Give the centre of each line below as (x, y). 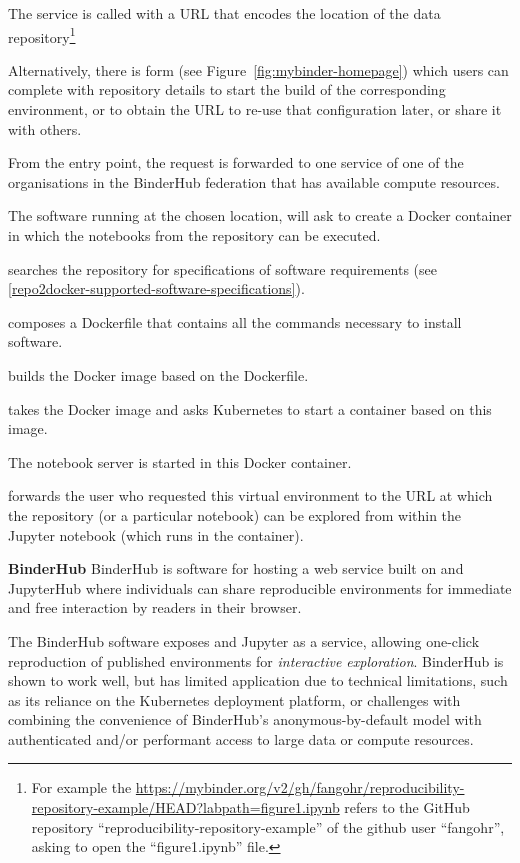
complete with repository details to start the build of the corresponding (227, 89)
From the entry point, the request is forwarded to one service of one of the (236, 162)
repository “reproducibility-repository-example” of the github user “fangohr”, (268, 826)
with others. (45, 128)
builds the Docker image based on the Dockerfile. (158, 374)
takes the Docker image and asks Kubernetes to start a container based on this (250, 408)
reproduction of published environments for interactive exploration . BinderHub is (256, 660)
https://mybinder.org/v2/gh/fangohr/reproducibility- (300, 787)
